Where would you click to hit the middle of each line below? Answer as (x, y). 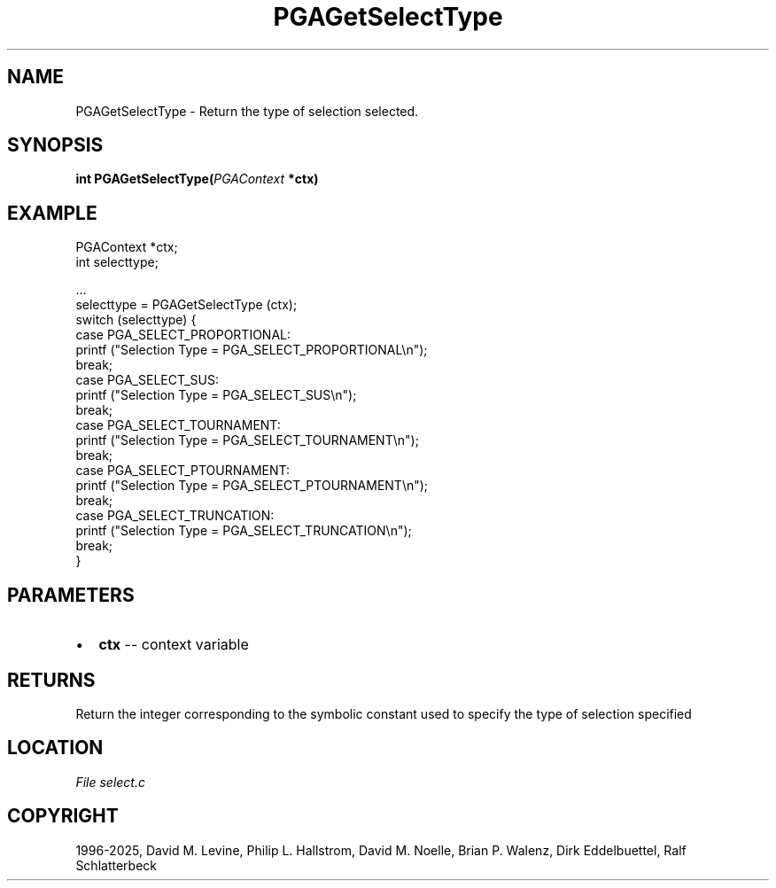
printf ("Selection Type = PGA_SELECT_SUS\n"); (216, 395)
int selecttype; (117, 262)
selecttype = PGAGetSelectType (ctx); (186, 305)
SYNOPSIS (55, 145)
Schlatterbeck (116, 865)
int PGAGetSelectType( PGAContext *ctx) (197, 179)
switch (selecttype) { (136, 320)
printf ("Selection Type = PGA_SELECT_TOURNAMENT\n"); (247, 440)
